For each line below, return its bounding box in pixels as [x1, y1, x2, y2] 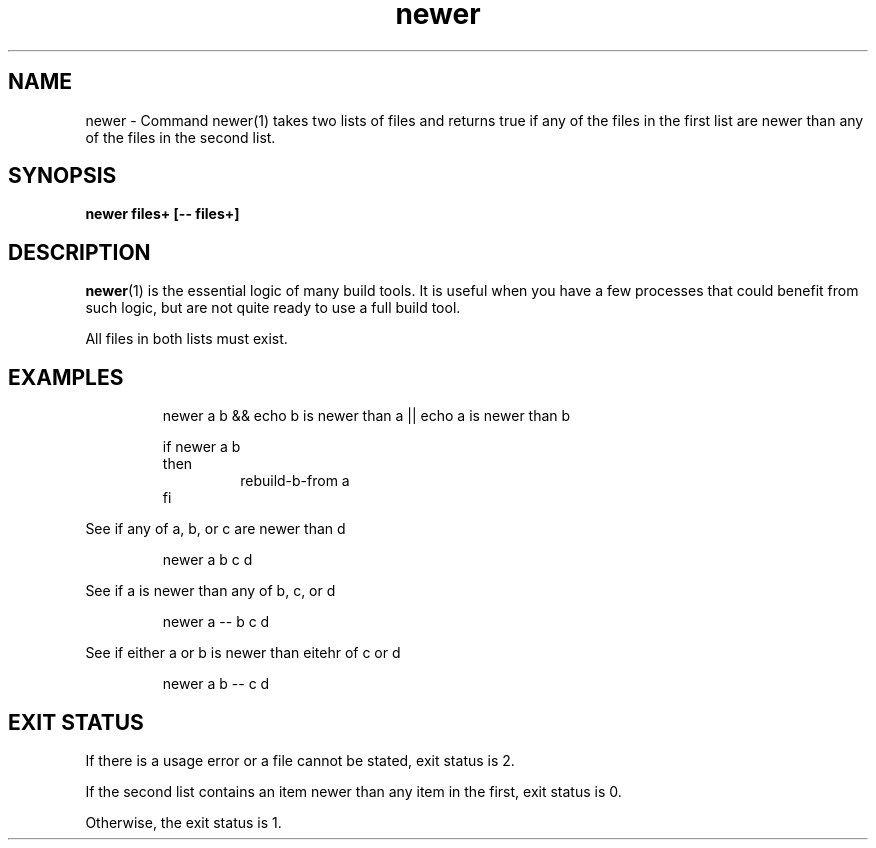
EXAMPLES [8, 364, 124, 390]
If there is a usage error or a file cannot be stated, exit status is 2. [85, 751, 515, 769]
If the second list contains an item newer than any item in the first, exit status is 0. [85, 782, 622, 800]
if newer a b [162, 438, 241, 456]
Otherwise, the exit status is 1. [85, 813, 282, 831]
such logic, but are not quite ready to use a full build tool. [85, 299, 461, 317]
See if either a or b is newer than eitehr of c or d [85, 644, 401, 662]
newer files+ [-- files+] [85, 205, 240, 223]
